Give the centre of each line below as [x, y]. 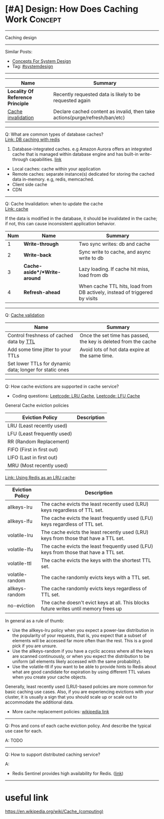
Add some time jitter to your [39, 350]
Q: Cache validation [25, 315]
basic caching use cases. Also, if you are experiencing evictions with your [79, 692]
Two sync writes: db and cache [114, 244]
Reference [20, 97]
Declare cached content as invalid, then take [104, 111]
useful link [27, 798]
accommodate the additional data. [40, 702]
